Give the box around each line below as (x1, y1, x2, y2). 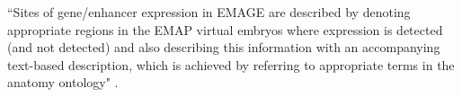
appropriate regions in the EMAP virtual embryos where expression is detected (7, 20, 443, 39)
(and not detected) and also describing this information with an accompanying (7, 38, 440, 57)
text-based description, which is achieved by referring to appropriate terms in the (7, 55, 455, 74)
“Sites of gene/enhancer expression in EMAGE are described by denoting (7, 3, 411, 21)
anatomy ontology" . (7, 73, 119, 92)
